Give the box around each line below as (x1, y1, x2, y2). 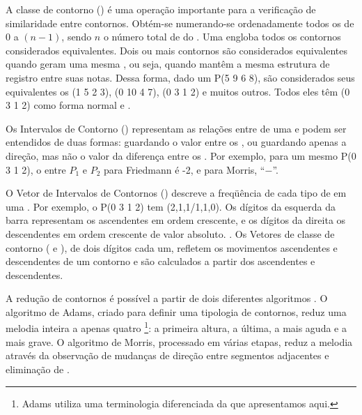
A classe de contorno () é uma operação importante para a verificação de (6, 2, 316, 16)
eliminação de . (6, 361, 70, 376)
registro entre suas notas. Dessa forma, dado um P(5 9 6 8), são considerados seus (6, 70, 355, 84)
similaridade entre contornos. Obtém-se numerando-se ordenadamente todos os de (6, 15, 354, 30)
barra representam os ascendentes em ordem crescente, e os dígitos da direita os (6, 213, 346, 227)
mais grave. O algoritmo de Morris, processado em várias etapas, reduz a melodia (6, 334, 353, 349)
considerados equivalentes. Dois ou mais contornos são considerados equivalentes (6, 43, 348, 57)
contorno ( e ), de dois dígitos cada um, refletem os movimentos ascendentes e (6, 240, 338, 255)
